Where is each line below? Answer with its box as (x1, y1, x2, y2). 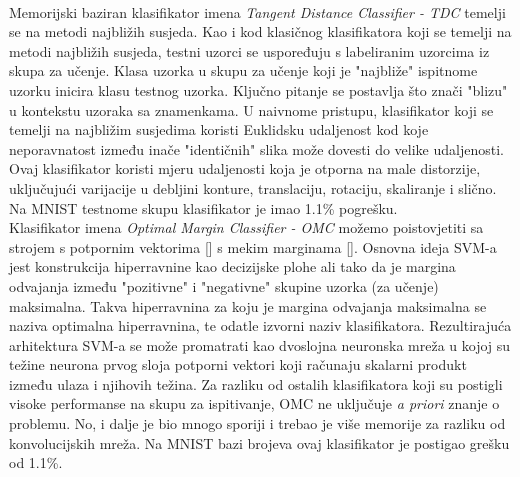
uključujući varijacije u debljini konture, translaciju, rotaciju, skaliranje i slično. (9, 177, 497, 198)
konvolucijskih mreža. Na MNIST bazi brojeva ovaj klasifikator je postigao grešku (9, 432, 510, 453)
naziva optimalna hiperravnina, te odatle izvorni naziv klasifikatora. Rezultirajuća (9, 315, 512, 336)
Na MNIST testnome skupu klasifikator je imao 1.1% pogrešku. (9, 197, 398, 218)
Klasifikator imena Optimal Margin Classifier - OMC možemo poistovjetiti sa (9, 217, 484, 238)
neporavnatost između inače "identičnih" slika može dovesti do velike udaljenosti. (9, 138, 504, 159)
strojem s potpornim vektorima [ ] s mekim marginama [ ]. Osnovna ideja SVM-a (9, 236, 497, 257)
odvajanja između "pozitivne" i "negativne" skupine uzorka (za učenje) (9, 275, 439, 296)
